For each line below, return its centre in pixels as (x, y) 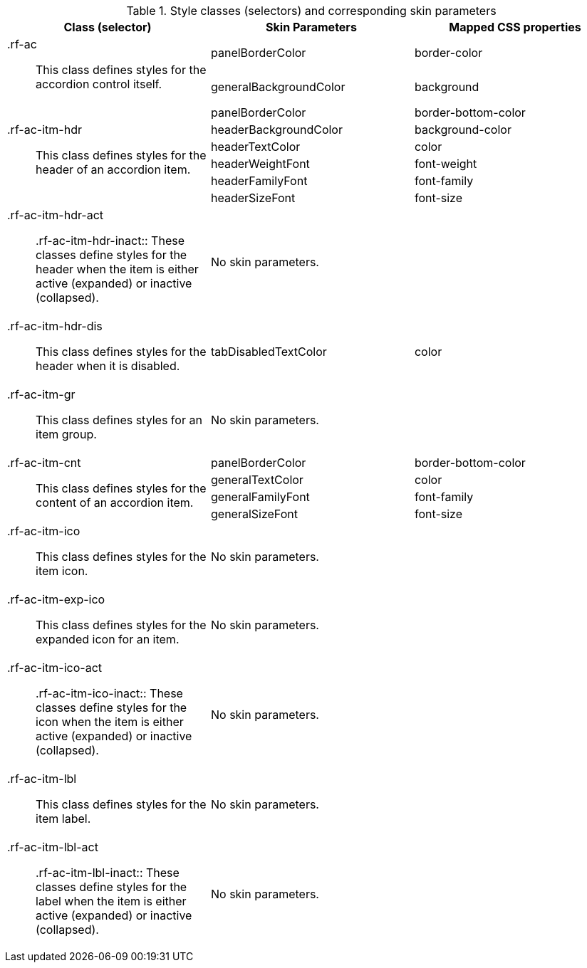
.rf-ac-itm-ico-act (55, 668)
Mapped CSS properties (515, 27)
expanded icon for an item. (108, 639)
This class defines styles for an (119, 420)
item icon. (62, 571)
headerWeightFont (260, 164)
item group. (66, 434)
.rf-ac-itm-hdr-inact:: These (110, 241)
